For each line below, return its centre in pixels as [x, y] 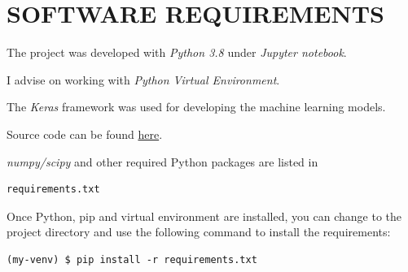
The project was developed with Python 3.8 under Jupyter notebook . [177, 52]
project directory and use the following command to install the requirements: [199, 232]
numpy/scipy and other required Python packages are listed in [162, 161]
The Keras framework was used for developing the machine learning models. [196, 107]
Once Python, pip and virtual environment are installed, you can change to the [204, 216]
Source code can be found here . [85, 134]
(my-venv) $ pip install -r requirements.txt [132, 259]
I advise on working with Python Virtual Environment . [143, 79]
